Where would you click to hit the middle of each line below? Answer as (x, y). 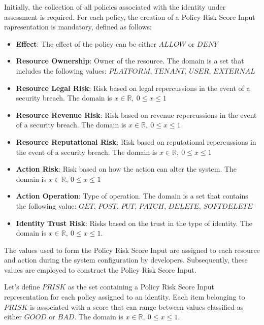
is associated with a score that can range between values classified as (137, 306)
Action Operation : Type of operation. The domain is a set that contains (132, 196)
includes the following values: (61, 70)
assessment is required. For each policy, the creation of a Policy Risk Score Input (130, 17)
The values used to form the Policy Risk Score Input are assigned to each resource (132, 250)
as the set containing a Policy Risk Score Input (141, 287)
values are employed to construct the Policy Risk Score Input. (100, 269)
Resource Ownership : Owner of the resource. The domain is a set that (130, 61)
